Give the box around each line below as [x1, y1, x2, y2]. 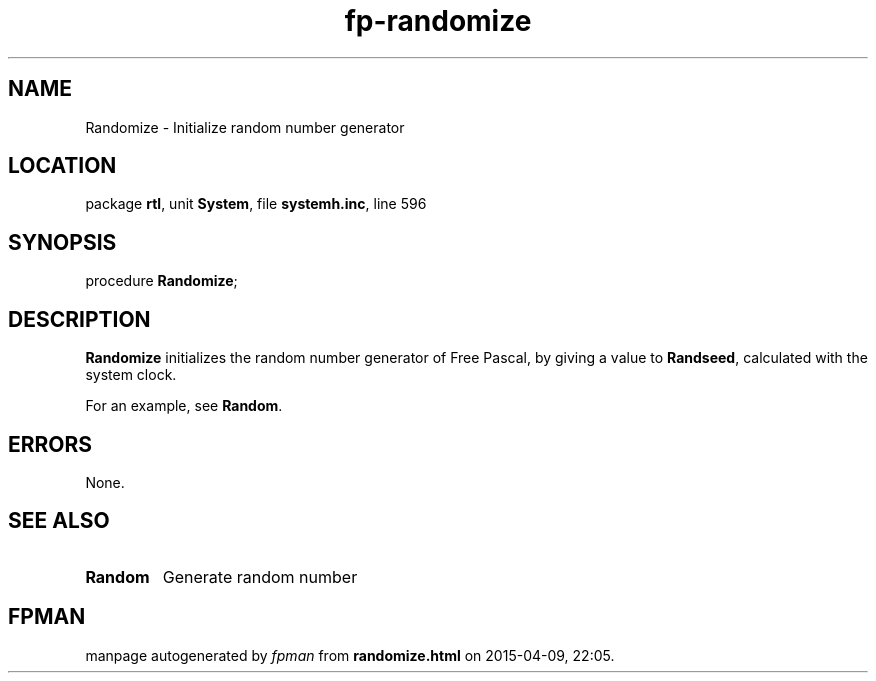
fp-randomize [344, 4, 532, 38]
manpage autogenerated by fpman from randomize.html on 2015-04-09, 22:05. [85, 646, 615, 664]
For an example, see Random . [85, 397, 283, 415]
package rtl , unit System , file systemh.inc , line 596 [85, 195, 427, 213]
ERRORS [8, 431, 93, 457]
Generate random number [162, 566, 358, 587]
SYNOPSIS [8, 229, 117, 255]
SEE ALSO [8, 508, 110, 534]
